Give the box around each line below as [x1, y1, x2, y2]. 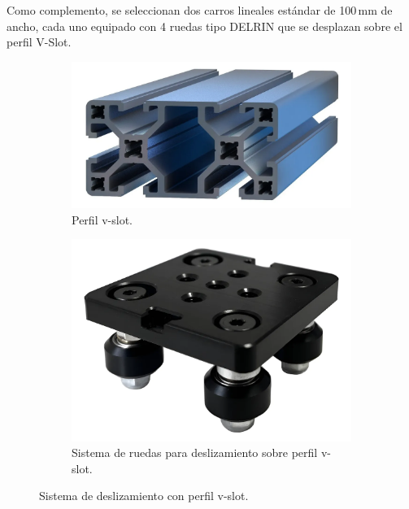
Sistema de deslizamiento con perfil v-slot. [39, 487, 249, 504]
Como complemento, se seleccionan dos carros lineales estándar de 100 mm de [7, 2, 393, 18]
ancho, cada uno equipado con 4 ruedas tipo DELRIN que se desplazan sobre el [7, 17, 402, 34]
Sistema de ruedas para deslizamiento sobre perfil [72, 444, 318, 461]
